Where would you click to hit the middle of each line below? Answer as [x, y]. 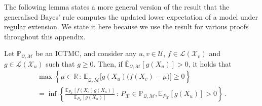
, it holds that [210, 63]
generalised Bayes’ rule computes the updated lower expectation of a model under [131, 16]
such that [60, 63]
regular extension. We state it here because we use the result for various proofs [126, 26]
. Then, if [108, 63]
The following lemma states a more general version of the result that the [117, 7]
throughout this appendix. [45, 36]
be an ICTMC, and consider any [86, 53]
